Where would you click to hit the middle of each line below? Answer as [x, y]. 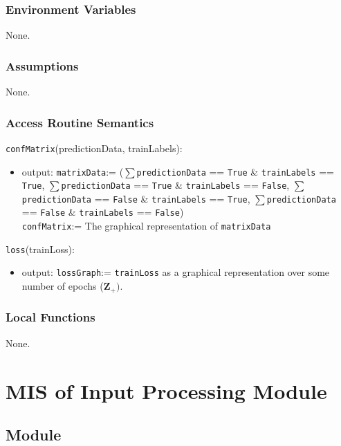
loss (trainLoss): [40, 249]
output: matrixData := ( [73, 171]
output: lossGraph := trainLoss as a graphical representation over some [176, 272]
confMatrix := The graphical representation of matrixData [146, 226]
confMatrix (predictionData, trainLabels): [94, 148]
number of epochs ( [63, 286]
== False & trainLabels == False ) [103, 212]
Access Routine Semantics [80, 122]
